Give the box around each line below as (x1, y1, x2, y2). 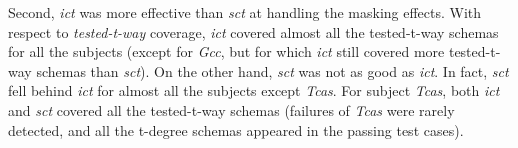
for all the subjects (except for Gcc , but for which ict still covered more (8, 41, 445, 62)
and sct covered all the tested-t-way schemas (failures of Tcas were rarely (8, 99, 455, 120)
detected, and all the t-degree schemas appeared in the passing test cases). (8, 119, 464, 140)
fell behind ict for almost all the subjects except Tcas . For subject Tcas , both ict (8, 80, 500, 101)
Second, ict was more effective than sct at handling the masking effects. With (8, 2, 482, 22)
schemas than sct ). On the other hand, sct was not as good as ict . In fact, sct (36, 60, 509, 81)
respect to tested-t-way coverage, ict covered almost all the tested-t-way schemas (8, 21, 499, 42)
